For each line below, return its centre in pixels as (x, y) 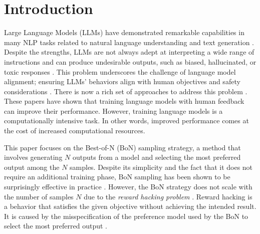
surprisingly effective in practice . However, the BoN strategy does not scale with (128, 187)
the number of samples (39, 196)
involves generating (33, 157)
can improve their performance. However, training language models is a (113, 110)
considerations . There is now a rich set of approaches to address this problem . (126, 91)
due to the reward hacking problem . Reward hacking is (168, 196)
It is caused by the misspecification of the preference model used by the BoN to (126, 216)
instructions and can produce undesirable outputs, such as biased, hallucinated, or (130, 61)
